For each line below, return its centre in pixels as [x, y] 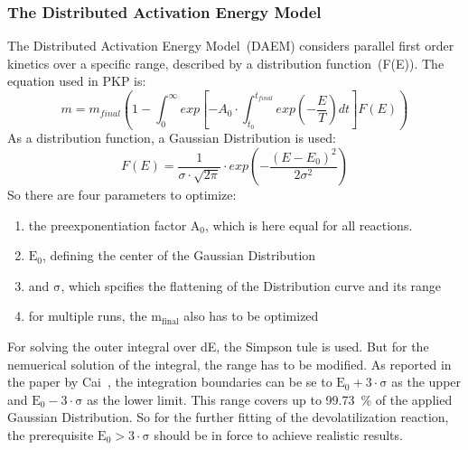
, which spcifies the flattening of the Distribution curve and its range [251, 285]
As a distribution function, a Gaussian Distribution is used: [172, 138]
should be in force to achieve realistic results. [278, 435]
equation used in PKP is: [77, 81]
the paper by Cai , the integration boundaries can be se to [170, 382]
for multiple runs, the [88, 316]
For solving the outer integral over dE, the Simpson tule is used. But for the [218, 347]
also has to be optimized [251, 316]
